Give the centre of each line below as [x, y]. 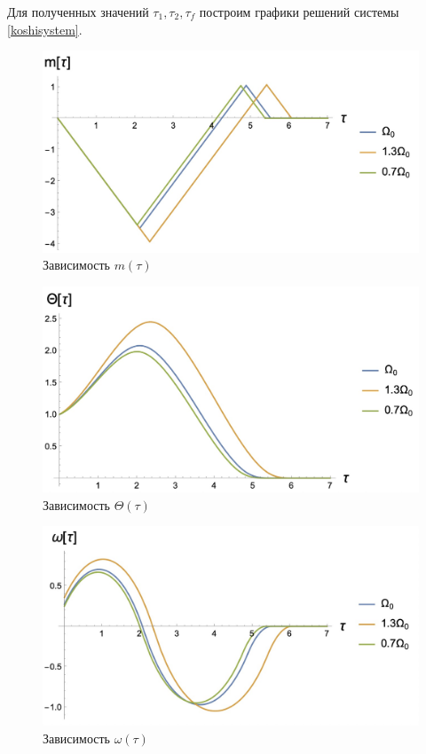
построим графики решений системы [299, 12]
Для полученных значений [78, 12]
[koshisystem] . [45, 29]
